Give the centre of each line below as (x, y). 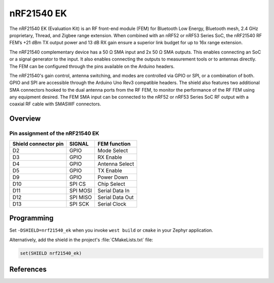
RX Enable (110, 157)
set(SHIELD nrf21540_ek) (51, 253)
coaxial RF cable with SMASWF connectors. (55, 104)
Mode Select (113, 150)
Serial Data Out (116, 197)
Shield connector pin (38, 144)
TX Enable (110, 171)
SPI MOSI (81, 190)
